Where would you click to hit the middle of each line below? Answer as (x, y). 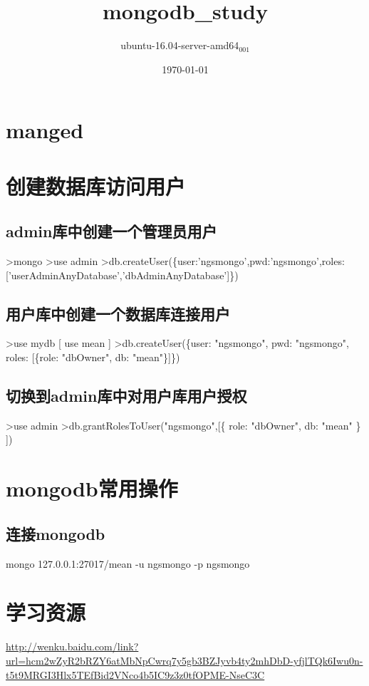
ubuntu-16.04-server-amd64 (180, 45)
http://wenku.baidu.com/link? (72, 646)
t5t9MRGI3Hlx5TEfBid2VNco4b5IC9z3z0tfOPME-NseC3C (135, 674)
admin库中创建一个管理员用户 (111, 231)
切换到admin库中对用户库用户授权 (126, 396)
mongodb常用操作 (92, 488)
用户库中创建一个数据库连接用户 (118, 313)
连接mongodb (56, 533)
